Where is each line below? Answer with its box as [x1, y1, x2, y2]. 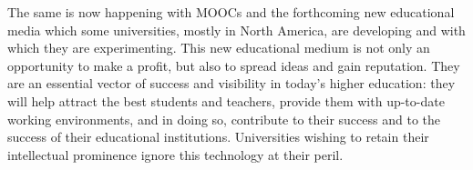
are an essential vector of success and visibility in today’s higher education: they [7, 74, 456, 93]
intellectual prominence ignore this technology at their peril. [7, 145, 344, 164]
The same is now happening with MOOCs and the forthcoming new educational [7, 3, 455, 21]
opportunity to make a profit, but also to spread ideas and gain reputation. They [7, 55, 460, 75]
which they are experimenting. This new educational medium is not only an [7, 38, 430, 57]
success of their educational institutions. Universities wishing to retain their [7, 127, 429, 146]
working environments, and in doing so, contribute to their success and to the [7, 109, 440, 128]
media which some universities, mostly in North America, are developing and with [7, 20, 466, 39]
